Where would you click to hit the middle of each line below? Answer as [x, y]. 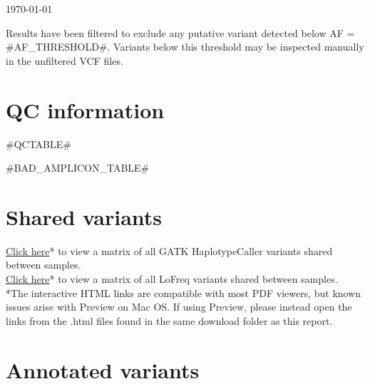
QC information [85, 109]
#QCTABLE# [38, 144]
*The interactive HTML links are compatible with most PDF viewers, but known [184, 292]
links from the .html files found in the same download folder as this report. [169, 320]
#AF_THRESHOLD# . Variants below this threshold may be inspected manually [185, 47]
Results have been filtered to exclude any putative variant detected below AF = [180, 32]
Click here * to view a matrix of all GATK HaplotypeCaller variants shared [169, 250]
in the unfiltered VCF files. [65, 60]
